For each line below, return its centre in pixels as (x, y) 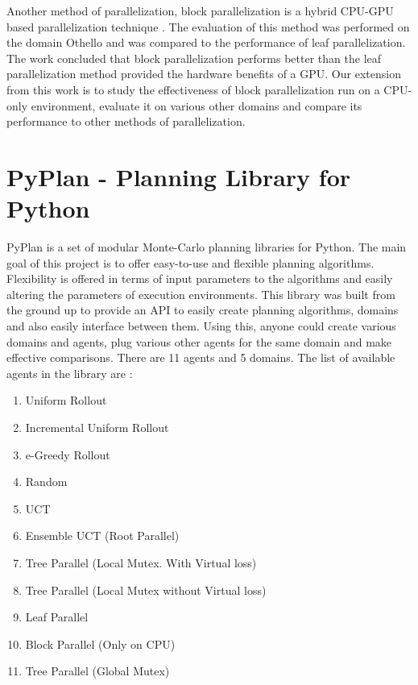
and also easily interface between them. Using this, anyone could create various (201, 326)
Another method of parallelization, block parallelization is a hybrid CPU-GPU (200, 10)
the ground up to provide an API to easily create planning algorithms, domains (203, 310)
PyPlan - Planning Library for (179, 176)
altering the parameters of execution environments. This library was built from (201, 294)
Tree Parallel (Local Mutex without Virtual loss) (146, 590)
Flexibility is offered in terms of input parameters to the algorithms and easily (200, 278)
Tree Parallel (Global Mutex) (97, 671)
